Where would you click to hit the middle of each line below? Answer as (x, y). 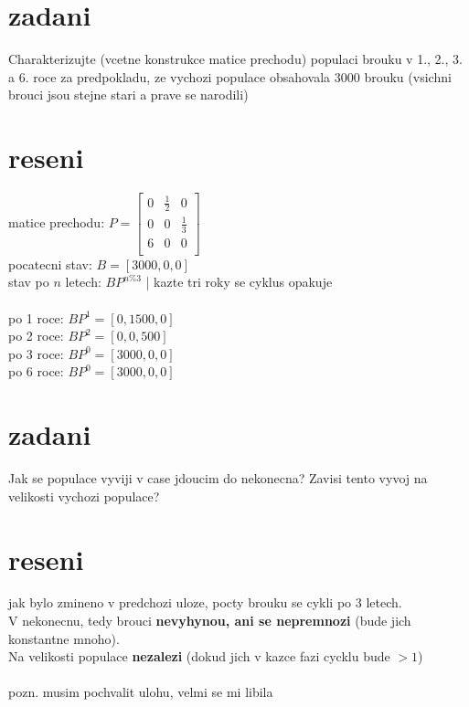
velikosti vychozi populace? (84, 496)
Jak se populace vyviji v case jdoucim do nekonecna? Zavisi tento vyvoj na (218, 478)
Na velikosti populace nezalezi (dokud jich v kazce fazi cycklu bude (199, 656)
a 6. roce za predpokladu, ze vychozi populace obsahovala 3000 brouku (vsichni (230, 76)
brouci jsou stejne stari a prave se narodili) (128, 95)
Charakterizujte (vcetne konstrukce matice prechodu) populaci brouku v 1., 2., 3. (235, 59)
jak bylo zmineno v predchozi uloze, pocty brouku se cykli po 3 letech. (205, 602)
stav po (29, 282)
